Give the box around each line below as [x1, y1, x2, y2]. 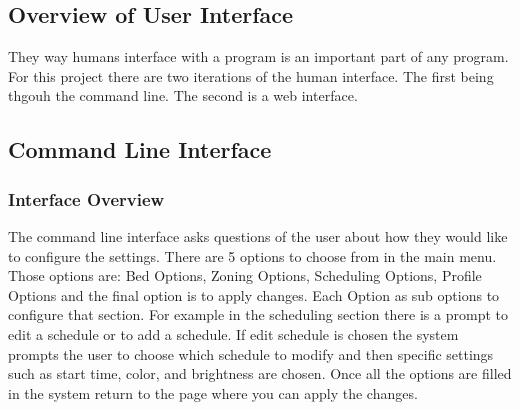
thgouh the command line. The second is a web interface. [8, 85, 358, 106]
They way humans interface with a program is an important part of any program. [8, 46, 509, 67]
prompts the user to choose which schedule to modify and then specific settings [8, 343, 494, 364]
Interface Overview [8, 186, 165, 211]
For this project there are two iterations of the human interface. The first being [8, 65, 494, 86]
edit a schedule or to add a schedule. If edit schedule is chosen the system [8, 323, 459, 344]
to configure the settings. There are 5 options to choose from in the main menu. [8, 245, 497, 266]
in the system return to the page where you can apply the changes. [8, 382, 418, 403]
